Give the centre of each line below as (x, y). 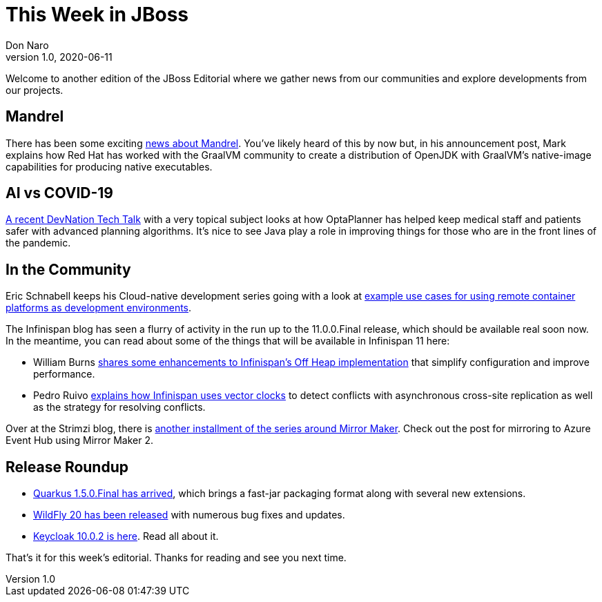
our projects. (35, 90)
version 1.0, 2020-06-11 (59, 57)
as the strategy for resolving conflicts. (119, 407)
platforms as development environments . (99, 308)
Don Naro (27, 45)
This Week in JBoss (97, 14)
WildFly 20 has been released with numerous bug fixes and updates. (189, 515)
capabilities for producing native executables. (109, 166)
